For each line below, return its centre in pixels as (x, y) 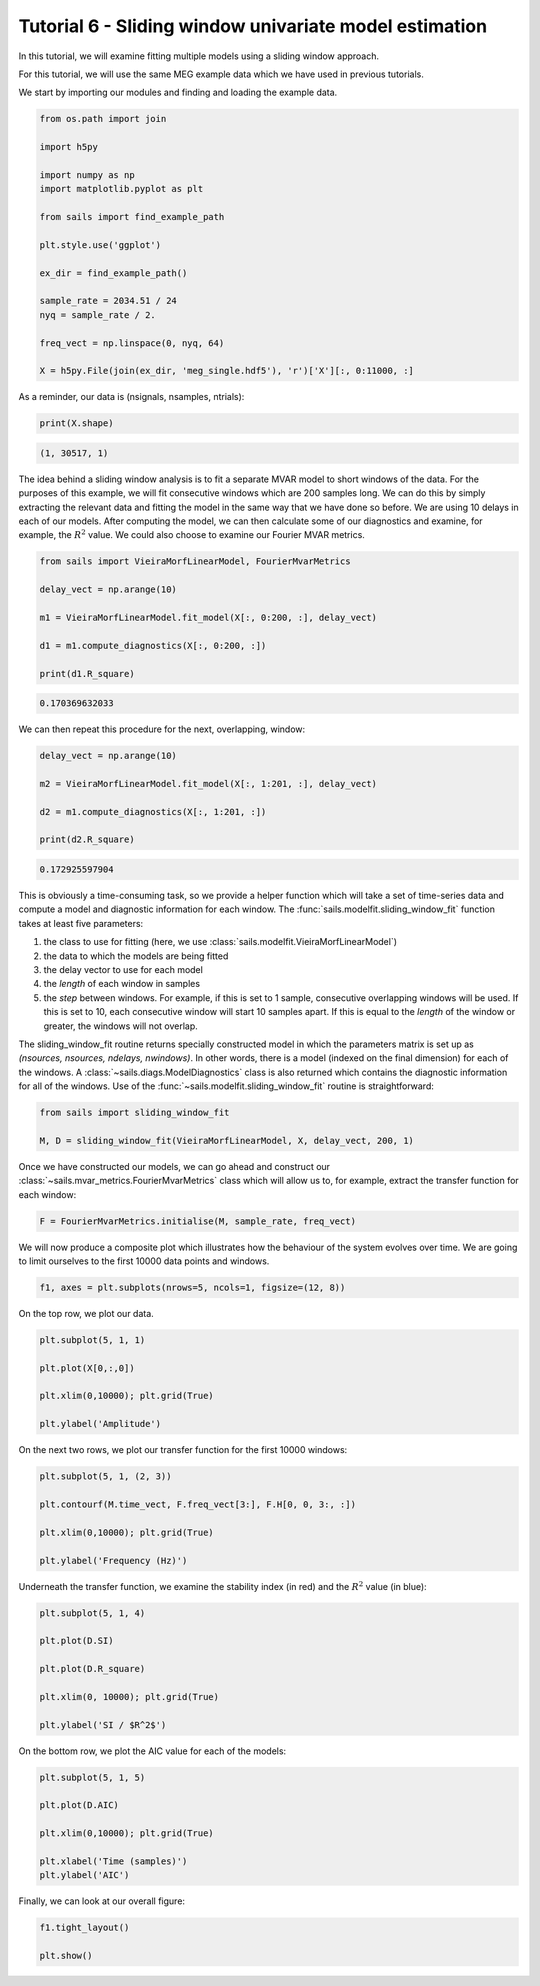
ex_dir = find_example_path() (113, 273)
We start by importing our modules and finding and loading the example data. (178, 92)
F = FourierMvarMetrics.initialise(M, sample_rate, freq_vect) (198, 1221)
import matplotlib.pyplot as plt (121, 189)
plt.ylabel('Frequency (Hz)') (113, 1560)
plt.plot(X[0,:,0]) (87, 1368)
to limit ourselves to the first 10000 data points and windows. (144, 1261)
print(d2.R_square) (87, 839)
